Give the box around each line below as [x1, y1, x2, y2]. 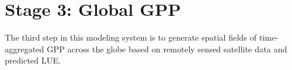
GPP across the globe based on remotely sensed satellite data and [46, 42, 287, 55]
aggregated [5, 42, 45, 55]
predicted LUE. [5, 54, 61, 66]
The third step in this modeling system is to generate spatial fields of [5, 31, 257, 44]
